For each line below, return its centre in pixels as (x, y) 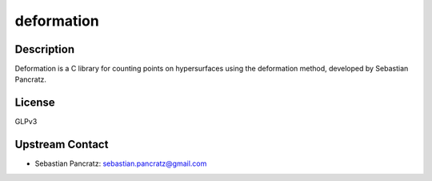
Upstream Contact (62, 145)
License (35, 103)
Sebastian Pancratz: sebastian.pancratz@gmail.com (121, 163)
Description (45, 49)
